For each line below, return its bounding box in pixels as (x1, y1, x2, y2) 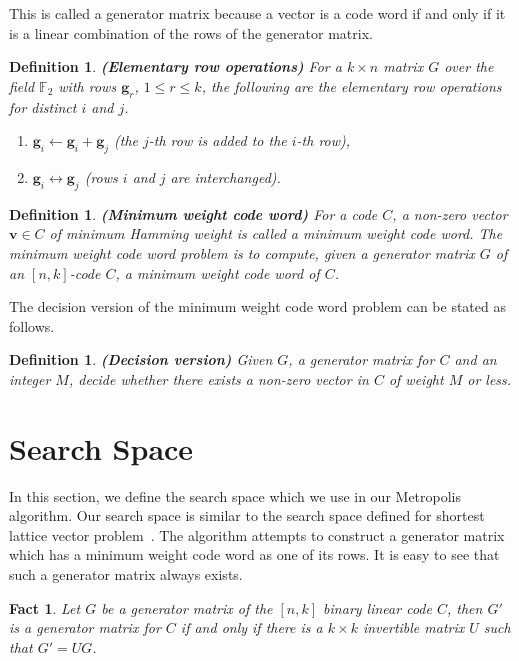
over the (444, 56, 494, 77)
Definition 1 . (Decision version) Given (9, 349, 273, 370)
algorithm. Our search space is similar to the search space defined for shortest (9, 505, 485, 526)
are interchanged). (170, 166, 281, 187)
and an (454, 349, 497, 370)
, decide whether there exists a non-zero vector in (68, 368, 369, 389)
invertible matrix (362, 617, 465, 638)
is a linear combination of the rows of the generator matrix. (9, 22, 373, 43)
